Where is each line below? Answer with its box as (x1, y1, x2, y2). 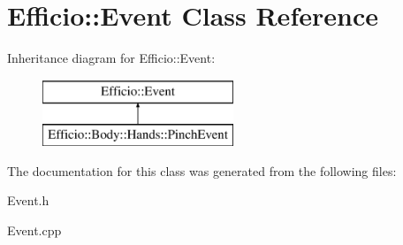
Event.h (7, 191, 49, 210)
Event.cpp (7, 221, 62, 240)
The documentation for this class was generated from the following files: (7, 161, 397, 180)
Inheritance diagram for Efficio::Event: (7, 49, 216, 67)
